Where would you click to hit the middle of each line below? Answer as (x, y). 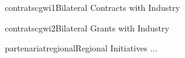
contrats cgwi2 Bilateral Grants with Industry (87, 27)
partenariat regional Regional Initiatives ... (81, 48)
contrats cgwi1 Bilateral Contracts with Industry (92, 7)
